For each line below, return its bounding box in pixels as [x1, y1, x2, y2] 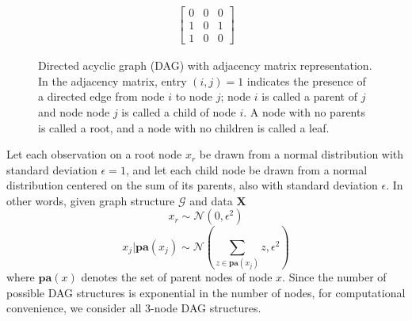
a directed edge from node [38, 88, 165, 105]
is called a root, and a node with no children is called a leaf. [38, 119, 330, 136]
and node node [38, 103, 110, 120]
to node [175, 88, 212, 105]
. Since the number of [282, 269, 387, 285]
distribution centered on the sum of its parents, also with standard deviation [6, 177, 378, 193]
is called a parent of [261, 88, 357, 105]
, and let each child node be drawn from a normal [125, 161, 368, 178]
